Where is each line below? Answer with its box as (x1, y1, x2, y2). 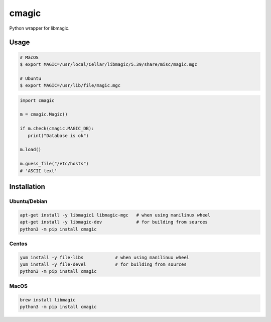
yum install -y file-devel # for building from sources (20, 262, 187, 267)
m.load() (20, 147, 42, 153)
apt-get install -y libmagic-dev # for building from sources (20, 219, 208, 225)
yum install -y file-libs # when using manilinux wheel (20, 254, 190, 260)
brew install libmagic (20, 297, 76, 302)
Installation (9, 182, 45, 191)
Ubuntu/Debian (9, 197, 48, 204)
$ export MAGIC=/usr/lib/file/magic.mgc (20, 83, 120, 88)
